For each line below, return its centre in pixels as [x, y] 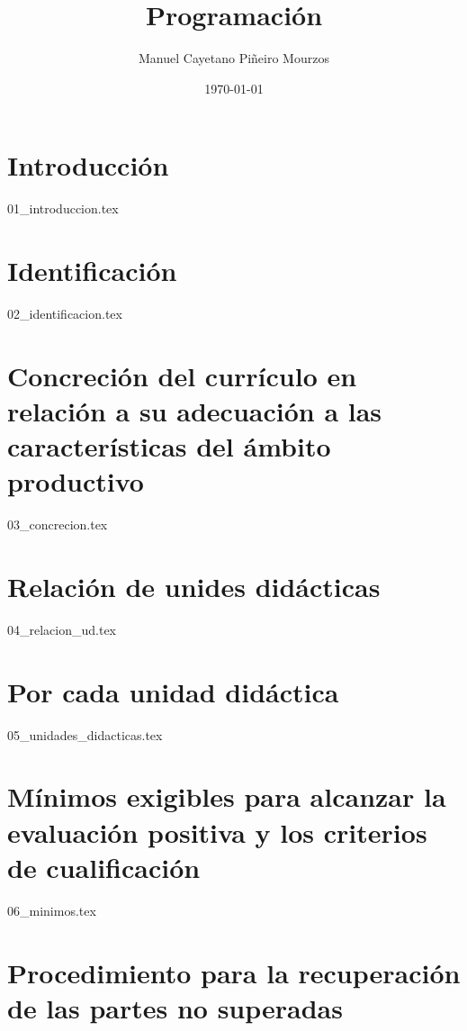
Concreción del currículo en [182, 375]
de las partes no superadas [175, 1007]
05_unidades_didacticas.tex [85, 734]
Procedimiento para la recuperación [234, 972]
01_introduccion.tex [63, 208]
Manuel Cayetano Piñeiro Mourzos [234, 58]
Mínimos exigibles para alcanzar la [227, 796]
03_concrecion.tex [58, 525]
